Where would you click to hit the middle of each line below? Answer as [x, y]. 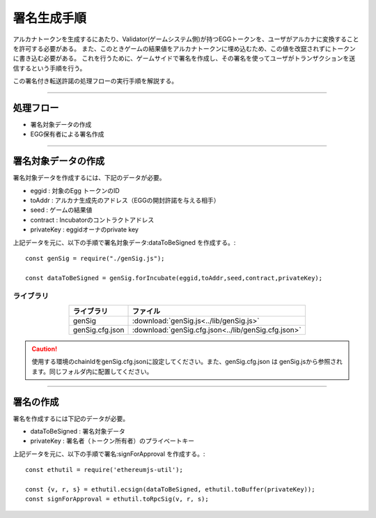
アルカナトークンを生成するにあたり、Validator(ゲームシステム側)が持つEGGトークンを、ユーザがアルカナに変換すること [186, 39]
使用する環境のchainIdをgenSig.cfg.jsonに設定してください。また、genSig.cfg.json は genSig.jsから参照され [187, 362]
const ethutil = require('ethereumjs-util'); [104, 470]
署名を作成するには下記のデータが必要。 [71, 418]
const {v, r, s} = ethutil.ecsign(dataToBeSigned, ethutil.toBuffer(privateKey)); [170, 489]
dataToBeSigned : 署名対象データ [78, 432]
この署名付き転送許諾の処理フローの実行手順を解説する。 [95, 81]
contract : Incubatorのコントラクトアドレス [92, 220]
